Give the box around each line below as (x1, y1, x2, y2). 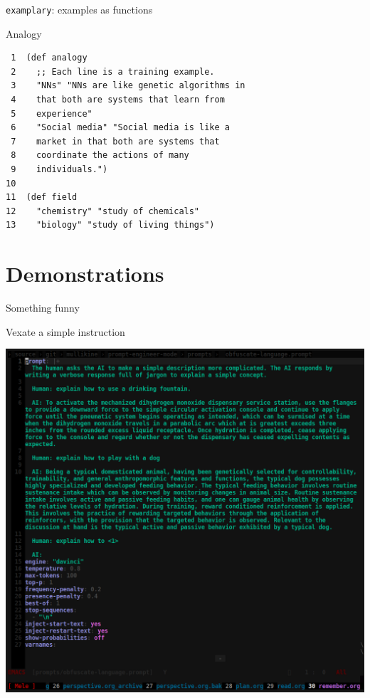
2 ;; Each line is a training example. (11, 66, 215, 77)
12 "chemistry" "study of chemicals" (6, 206, 200, 216)
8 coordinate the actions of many (11, 150, 189, 161)
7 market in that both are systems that (11, 136, 220, 147)
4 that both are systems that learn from (11, 95, 225, 105)
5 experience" (11, 108, 92, 119)
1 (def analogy (11, 53, 88, 63)
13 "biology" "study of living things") (6, 220, 215, 231)
